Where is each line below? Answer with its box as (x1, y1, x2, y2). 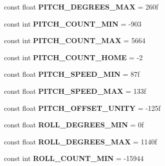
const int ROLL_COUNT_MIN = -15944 (4, 153, 144, 163)
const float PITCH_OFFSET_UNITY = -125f (4, 102, 161, 113)
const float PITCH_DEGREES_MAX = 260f (4, 2, 158, 12)
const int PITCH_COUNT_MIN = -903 (4, 18, 141, 29)
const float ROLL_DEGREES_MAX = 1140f (4, 136, 157, 146)
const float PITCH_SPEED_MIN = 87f (4, 69, 140, 79)
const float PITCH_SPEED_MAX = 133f (4, 85, 146, 96)
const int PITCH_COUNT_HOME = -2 (4, 52, 143, 62)
